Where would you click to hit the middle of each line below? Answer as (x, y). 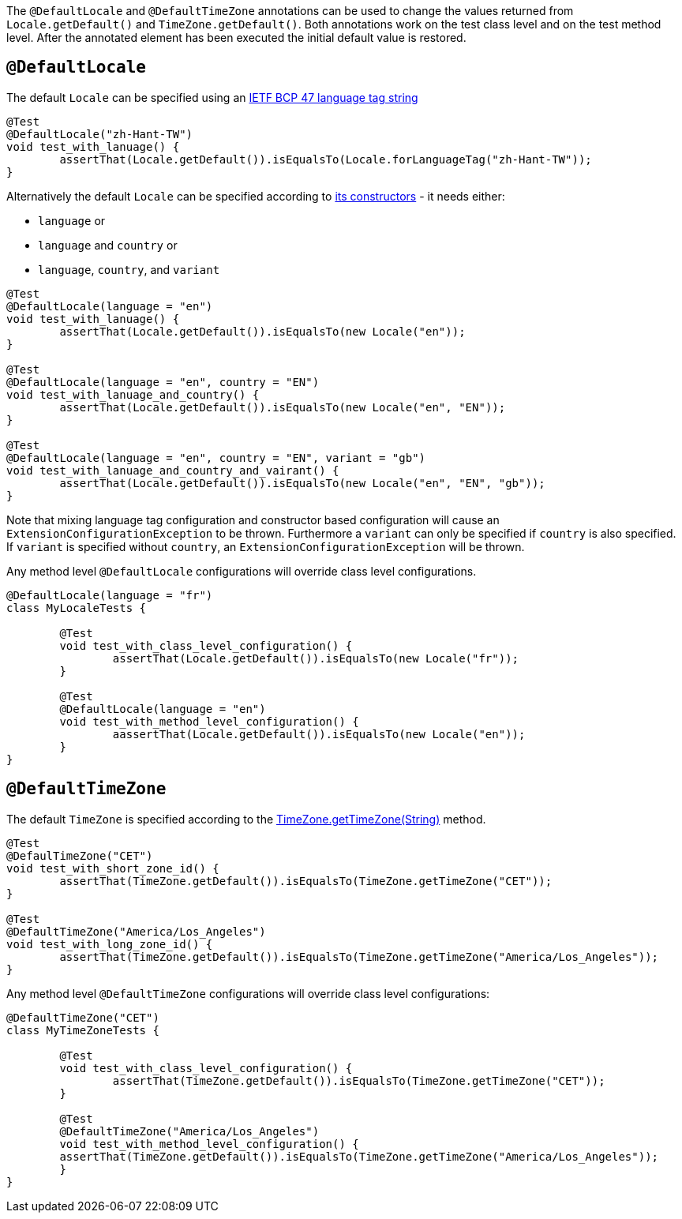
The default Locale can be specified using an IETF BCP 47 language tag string (212, 97)
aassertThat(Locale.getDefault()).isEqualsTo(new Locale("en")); (319, 734)
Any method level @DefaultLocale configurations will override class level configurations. (242, 571)
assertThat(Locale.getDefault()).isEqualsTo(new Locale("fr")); (316, 658)
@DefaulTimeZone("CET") (80, 855)
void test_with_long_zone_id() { (110, 944)
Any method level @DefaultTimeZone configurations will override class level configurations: (248, 993)
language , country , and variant (129, 269)
